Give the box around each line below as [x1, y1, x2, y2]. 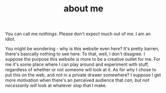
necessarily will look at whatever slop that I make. [5, 83, 107, 89]
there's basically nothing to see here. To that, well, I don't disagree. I [5, 51, 145, 57]
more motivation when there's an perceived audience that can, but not [5, 77, 150, 83]
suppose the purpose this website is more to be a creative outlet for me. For [5, 56, 161, 62]
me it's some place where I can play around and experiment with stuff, [5, 61, 149, 67]
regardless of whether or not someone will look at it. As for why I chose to [5, 67, 157, 73]
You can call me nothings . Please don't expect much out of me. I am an [5, 31, 151, 37]
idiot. [5, 36, 16, 42]
